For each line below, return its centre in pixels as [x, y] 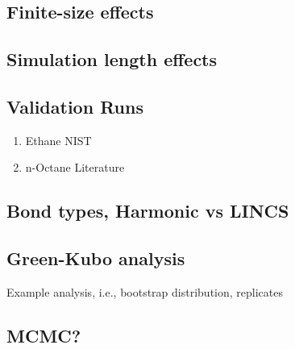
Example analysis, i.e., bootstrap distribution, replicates [145, 291]
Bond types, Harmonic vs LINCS [148, 211]
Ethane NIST [58, 140]
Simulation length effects [112, 59]
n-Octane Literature [75, 167]
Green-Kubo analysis [96, 258]
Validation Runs [75, 106]
